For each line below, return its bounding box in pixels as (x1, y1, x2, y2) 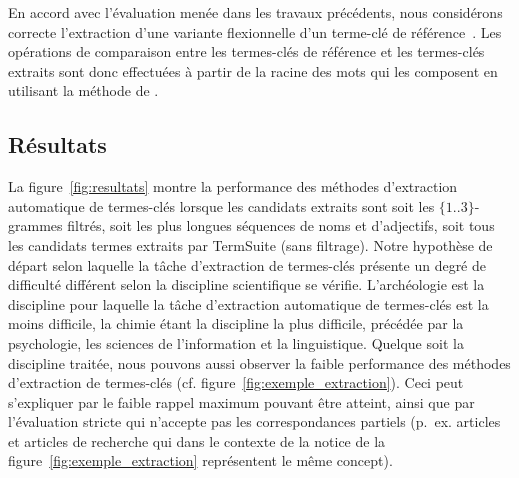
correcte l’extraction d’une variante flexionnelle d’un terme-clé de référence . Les (8, 21, 502, 42)
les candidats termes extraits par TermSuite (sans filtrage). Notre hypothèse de (8, 234, 493, 255)
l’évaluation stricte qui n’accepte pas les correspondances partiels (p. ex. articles (8, 411, 501, 432)
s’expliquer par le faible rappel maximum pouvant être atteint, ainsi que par (8, 391, 475, 412)
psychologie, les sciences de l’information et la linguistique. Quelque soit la (8, 332, 464, 353)
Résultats (8, 129, 107, 160)
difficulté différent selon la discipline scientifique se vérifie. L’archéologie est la (8, 274, 485, 295)
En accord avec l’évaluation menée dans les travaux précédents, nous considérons (8, 2, 503, 22)
